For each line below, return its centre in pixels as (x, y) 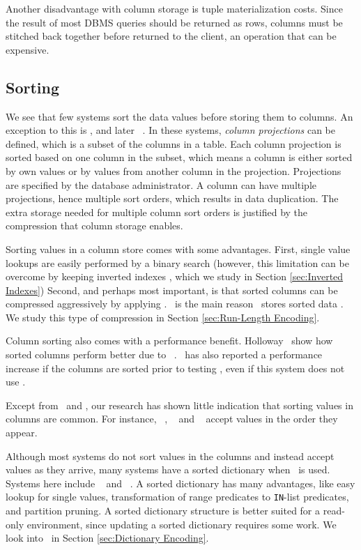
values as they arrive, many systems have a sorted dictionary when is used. (168, 469)
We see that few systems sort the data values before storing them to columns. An (179, 116)
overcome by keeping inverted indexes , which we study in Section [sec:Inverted (175, 276)
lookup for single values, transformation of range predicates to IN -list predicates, (177, 497)
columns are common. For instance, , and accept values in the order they (172, 419)
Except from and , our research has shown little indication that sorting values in (179, 405)
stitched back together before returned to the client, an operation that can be (171, 36)
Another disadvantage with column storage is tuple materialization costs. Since (174, 8)
